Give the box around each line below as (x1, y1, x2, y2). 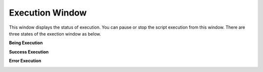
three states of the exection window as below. (9, 31, 101, 36)
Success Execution (9, 49, 49, 54)
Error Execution (9, 58, 41, 64)
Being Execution (9, 40, 43, 46)
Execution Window (9, 7, 87, 18)
